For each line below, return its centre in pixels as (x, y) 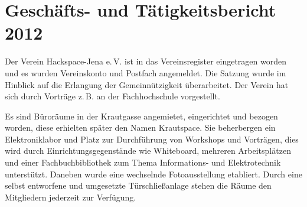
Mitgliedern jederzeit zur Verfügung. (71, 197)
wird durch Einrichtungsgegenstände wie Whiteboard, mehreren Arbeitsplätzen (148, 151)
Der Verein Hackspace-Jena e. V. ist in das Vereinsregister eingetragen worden (146, 61)
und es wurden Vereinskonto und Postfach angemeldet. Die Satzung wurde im (146, 72)
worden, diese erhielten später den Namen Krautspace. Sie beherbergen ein (140, 127)
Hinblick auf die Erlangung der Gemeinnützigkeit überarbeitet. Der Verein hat (147, 84)
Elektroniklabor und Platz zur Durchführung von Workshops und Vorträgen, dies (152, 139)
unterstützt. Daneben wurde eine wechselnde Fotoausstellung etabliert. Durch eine (153, 174)
